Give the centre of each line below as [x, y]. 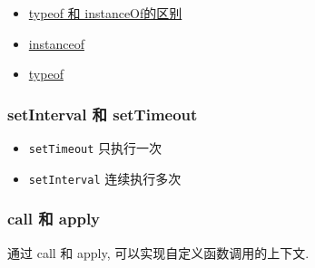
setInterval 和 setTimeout [103, 114]
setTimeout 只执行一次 [95, 148]
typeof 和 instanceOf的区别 [105, 13]
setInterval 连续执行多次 [105, 178]
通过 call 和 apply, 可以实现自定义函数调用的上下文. [158, 252]
